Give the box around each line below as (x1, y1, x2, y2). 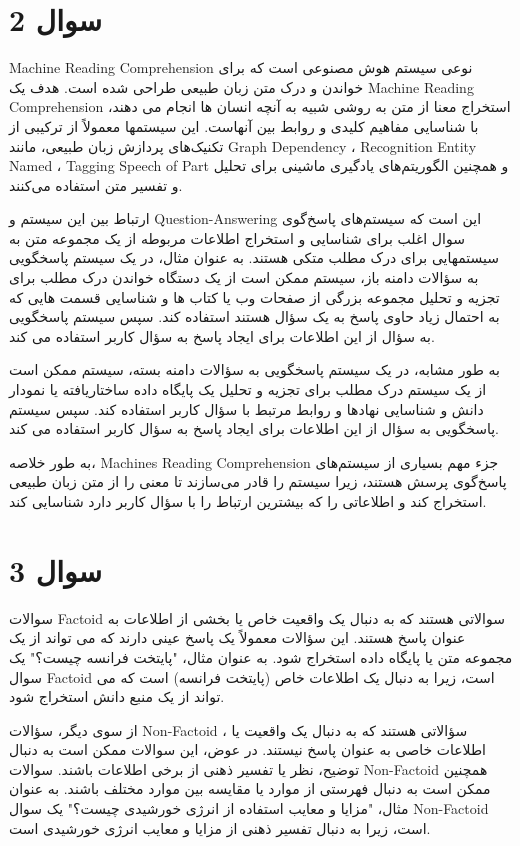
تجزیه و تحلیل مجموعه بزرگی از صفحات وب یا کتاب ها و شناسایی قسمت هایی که (9, 286, 500, 307)
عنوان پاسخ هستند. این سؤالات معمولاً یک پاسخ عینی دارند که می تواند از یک (9, 627, 466, 648)
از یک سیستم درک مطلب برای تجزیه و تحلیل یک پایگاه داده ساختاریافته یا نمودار (9, 379, 487, 400)
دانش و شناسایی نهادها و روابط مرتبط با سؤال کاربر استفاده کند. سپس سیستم (9, 398, 484, 419)
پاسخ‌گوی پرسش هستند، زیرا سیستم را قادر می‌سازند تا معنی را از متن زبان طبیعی (9, 471, 507, 492)
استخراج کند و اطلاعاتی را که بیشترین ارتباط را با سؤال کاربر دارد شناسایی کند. (9, 491, 487, 511)
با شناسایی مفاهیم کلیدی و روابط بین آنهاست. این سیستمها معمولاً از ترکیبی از (9, 115, 479, 136)
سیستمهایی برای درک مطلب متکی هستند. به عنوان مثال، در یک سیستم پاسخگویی (9, 247, 499, 268)
